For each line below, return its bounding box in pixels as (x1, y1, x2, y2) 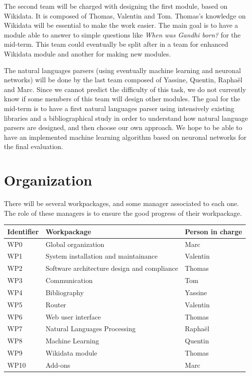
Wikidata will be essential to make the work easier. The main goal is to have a (4, 20, 238, 30)
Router (45, 299, 66, 309)
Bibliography (45, 287, 84, 297)
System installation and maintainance (45, 251, 158, 261)
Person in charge (185, 226, 242, 236)
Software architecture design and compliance (45, 263, 179, 273)
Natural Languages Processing (45, 323, 136, 334)
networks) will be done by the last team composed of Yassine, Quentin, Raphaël (4, 75, 243, 85)
